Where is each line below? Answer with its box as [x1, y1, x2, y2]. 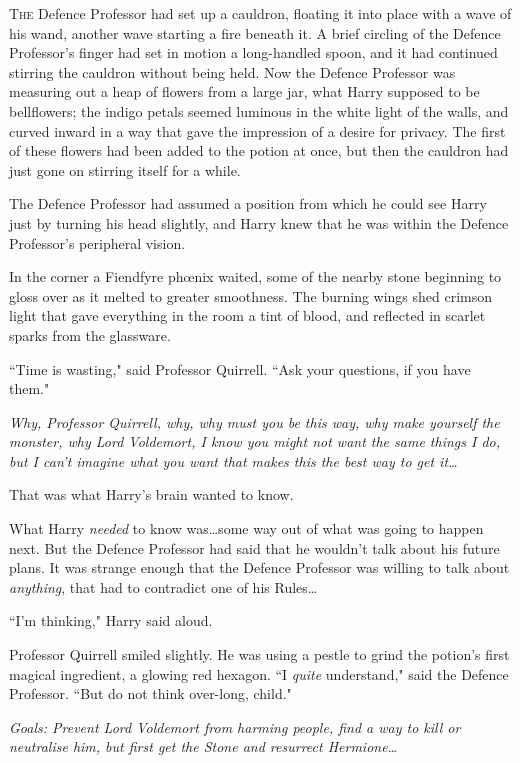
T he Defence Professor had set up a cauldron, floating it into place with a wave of [9, 3, 512, 23]
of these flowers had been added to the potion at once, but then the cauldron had [9, 140, 509, 161]
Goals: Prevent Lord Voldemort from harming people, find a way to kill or [9, 716, 461, 737]
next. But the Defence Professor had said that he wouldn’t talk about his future [9, 537, 500, 558]
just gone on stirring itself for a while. [9, 159, 241, 180]
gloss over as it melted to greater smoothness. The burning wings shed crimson [9, 285, 493, 306]
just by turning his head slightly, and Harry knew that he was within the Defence [9, 212, 509, 233]
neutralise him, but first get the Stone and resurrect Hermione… [9, 736, 398, 757]
